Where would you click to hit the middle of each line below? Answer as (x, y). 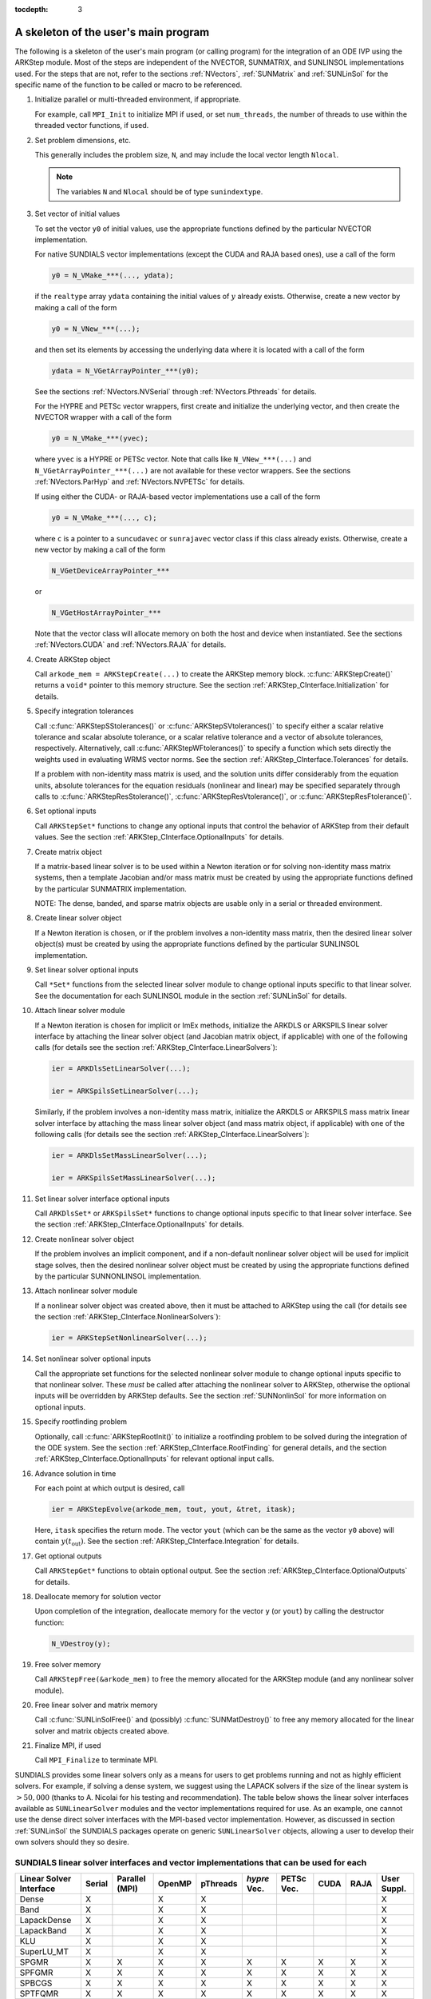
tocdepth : (32, 9)
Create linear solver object (78, 918)
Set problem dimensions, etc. (83, 140)
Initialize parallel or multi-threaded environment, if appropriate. (138, 99)
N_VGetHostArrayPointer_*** (106, 612)
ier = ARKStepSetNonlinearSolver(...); (129, 1338)
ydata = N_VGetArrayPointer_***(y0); (125, 371)
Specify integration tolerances (84, 711)
